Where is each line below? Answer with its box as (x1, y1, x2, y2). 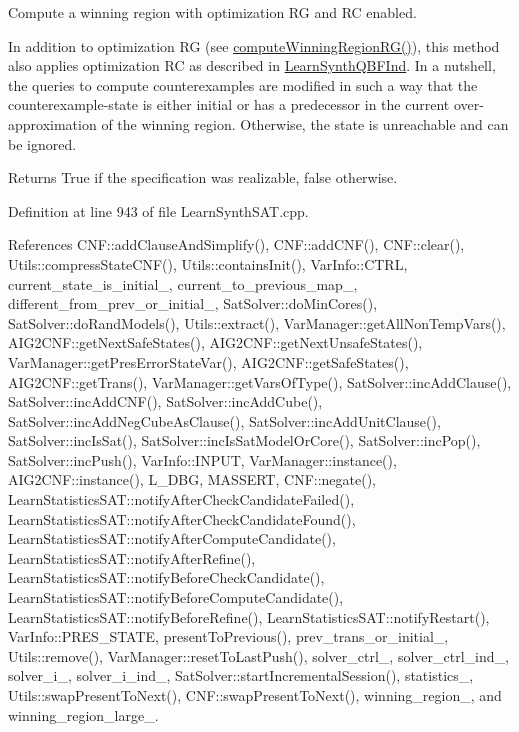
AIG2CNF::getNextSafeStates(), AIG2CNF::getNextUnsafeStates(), (8, 332, 423, 353)
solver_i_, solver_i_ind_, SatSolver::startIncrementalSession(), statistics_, (8, 665, 474, 686)
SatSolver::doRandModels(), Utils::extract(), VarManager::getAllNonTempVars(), (8, 312, 506, 333)
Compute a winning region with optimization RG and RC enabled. (8, 2, 417, 22)
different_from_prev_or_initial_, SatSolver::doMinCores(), (8, 293, 378, 314)
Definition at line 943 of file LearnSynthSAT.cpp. (8, 200, 309, 221)
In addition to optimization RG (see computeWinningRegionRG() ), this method (8, 35, 500, 56)
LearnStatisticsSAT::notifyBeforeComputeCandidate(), (8, 587, 344, 608)
